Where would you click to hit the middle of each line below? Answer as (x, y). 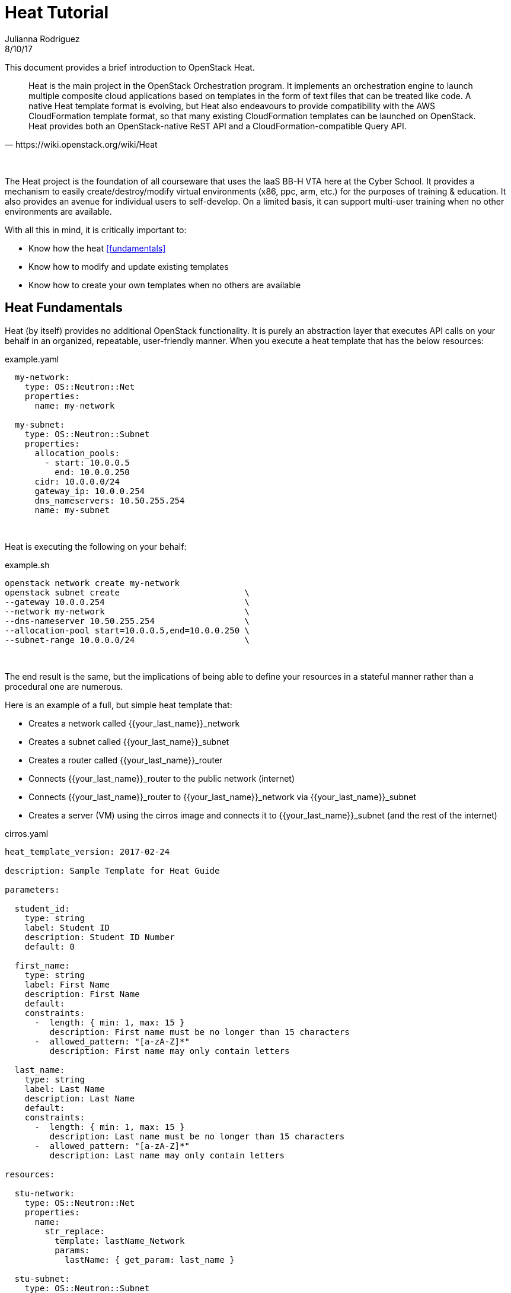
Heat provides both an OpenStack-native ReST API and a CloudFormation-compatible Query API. (218, 126)
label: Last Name (65, 1089)
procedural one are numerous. (64, 686)
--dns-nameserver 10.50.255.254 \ (127, 621)
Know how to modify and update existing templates (129, 266)
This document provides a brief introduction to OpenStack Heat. (130, 67)
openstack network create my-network (92, 583)
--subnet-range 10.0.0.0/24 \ (127, 640)
